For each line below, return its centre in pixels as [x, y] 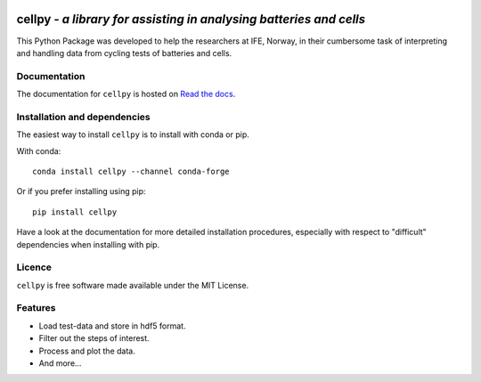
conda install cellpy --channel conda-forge [131, 171]
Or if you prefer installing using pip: [81, 191]
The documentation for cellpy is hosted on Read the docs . [126, 94]
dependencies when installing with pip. [88, 244]
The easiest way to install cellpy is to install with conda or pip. [133, 134]
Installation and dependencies [83, 117]
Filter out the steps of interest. [94, 338]
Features [36, 308]
